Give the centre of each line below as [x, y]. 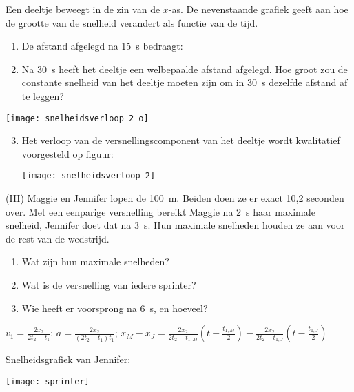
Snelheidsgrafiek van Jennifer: [68, 359]
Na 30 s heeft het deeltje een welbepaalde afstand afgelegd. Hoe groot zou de [185, 69]
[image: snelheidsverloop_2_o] [77, 118]
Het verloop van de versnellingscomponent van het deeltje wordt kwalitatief [181, 140]
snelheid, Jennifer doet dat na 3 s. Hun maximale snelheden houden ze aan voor [175, 225]
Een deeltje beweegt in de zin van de [83, 9]
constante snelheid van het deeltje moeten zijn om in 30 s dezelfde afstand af [185, 82]
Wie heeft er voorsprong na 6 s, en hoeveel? [115, 308]
